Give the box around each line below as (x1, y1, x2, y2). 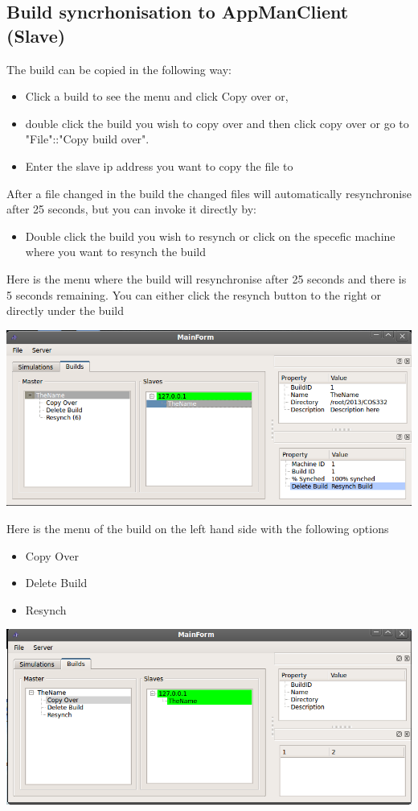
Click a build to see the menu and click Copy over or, (25, 88, 289, 105)
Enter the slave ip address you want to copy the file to (25, 157, 293, 174)
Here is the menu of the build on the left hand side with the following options (6, 520, 389, 537)
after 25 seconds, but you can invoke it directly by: (6, 201, 256, 217)
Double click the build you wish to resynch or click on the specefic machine (25, 227, 395, 244)
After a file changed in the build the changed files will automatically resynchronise (6, 184, 412, 201)
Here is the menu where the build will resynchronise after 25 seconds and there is (6, 270, 407, 287)
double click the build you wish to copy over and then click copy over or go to (25, 114, 409, 131)
